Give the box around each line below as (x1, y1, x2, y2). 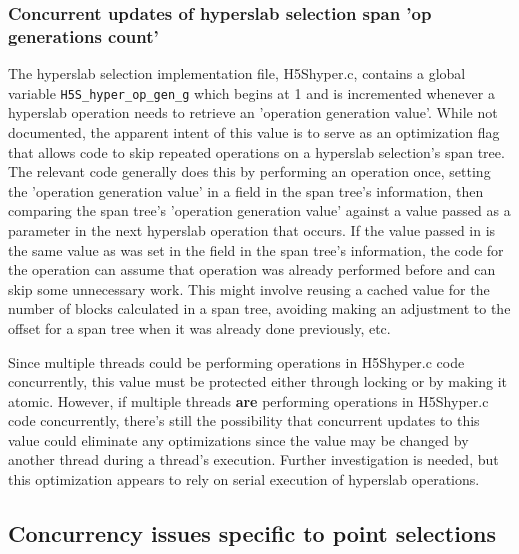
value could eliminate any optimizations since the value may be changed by (8, 429, 469, 450)
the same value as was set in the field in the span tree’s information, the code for (8, 239, 504, 260)
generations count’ (8, 23, 159, 48)
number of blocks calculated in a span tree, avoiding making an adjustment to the (8, 298, 511, 319)
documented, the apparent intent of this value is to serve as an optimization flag (8, 121, 500, 142)
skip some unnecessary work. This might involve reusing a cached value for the (8, 278, 490, 299)
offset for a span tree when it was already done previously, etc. (8, 317, 391, 338)
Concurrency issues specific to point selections (8, 518, 496, 549)
